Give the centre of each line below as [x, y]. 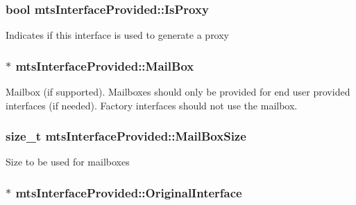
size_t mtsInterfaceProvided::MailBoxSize [126, 136]
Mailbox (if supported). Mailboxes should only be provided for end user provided [178, 92]
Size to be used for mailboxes [68, 162]
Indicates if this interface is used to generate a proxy [118, 35]
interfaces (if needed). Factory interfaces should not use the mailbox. [152, 105]
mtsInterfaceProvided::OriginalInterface [129, 192]
